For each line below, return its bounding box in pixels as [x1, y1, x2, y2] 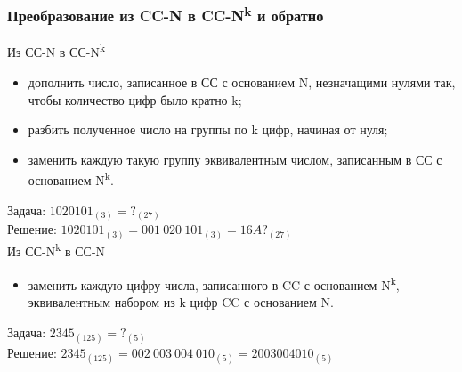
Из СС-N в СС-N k [7, 40, 106, 61]
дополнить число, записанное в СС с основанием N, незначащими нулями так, [28, 72, 456, 91]
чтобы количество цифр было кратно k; [28, 90, 242, 109]
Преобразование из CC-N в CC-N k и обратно [7, 2, 324, 27]
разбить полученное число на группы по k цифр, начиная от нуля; [28, 120, 388, 139]
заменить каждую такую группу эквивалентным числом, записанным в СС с [28, 150, 442, 168]
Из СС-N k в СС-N [7, 239, 106, 261]
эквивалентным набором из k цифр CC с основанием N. [28, 293, 334, 311]
